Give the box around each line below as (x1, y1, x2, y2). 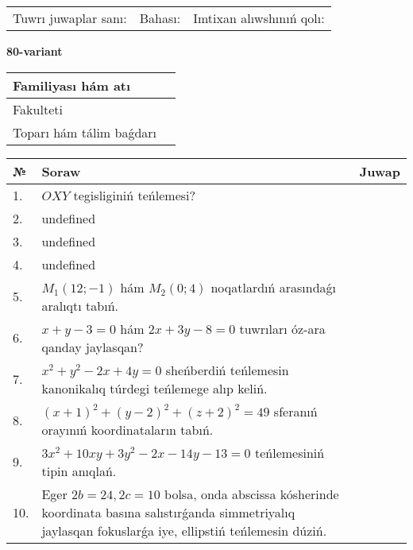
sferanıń (273, 401, 318, 420)
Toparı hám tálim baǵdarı (13, 122, 157, 141)
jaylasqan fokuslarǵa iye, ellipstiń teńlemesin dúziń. (41, 521, 327, 540)
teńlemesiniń (254, 443, 325, 462)
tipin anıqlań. (41, 461, 117, 480)
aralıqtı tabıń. (41, 296, 118, 315)
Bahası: (139, 9, 181, 27)
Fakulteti (13, 99, 63, 118)
